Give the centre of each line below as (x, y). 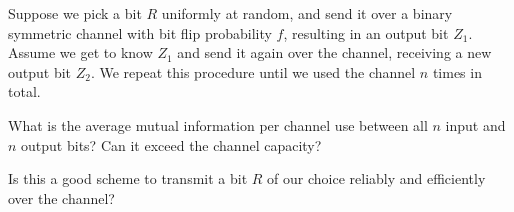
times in (457, 71)
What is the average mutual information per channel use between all (218, 124)
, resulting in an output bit (366, 32)
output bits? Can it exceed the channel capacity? (171, 144)
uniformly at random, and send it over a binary (307, 13)
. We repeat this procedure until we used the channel (253, 71)
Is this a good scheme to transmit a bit (128, 178)
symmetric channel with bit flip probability (140, 32)
